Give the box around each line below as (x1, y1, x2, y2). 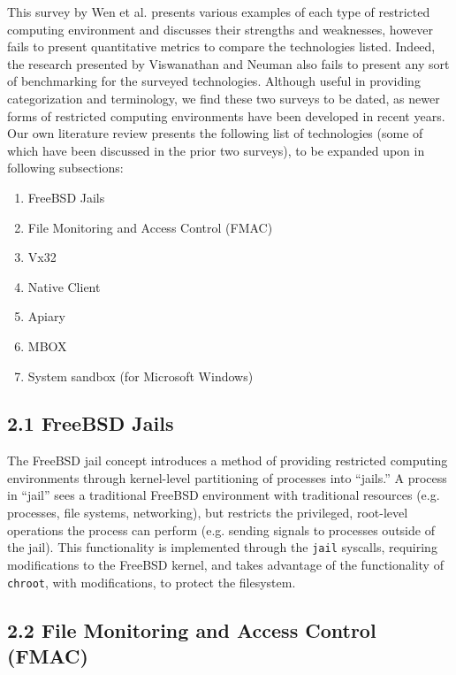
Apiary (27, 307, 65, 326)
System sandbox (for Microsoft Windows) (27, 366, 254, 385)
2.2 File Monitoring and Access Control (7, 616, 376, 643)
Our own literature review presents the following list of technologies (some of (7, 124, 423, 142)
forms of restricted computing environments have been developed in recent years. (7, 106, 445, 125)
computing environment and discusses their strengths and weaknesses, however (7, 19, 433, 38)
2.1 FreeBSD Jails (7, 410, 174, 437)
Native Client (27, 277, 101, 295)
